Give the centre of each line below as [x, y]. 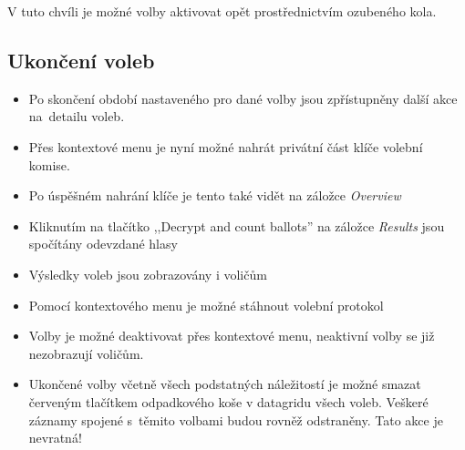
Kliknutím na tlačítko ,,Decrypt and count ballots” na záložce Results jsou [237, 225]
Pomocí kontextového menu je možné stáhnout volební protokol [206, 305]
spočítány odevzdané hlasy [103, 244]
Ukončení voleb [81, 60]
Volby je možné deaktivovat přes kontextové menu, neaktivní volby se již [232, 336]
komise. [49, 164]
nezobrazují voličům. [86, 353]
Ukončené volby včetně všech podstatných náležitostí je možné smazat [225, 384]
